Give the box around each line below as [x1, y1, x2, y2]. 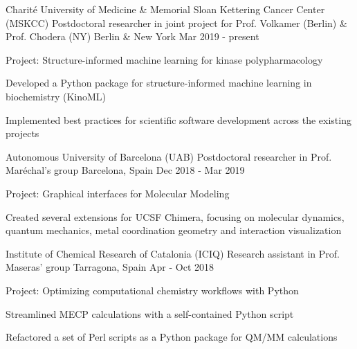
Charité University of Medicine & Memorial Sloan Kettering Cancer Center [6, 2, 325, 16]
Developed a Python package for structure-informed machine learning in [6, 75, 312, 90]
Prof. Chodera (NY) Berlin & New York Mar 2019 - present [6, 29, 259, 44]
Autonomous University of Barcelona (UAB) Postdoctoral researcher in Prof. [6, 149, 332, 163]
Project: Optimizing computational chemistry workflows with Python [6, 283, 299, 297]
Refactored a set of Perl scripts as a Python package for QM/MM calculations [6, 330, 338, 344]
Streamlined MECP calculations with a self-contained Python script [6, 306, 294, 321]
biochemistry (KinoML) [6, 89, 106, 103]
